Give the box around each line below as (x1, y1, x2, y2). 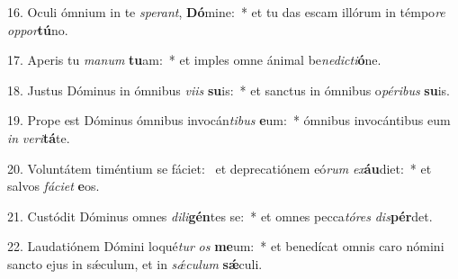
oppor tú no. (7, 20, 68, 39)
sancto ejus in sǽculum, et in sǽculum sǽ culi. (7, 254, 263, 273)
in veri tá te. (7, 128, 70, 147)
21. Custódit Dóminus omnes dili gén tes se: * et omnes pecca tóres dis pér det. (7, 206, 433, 225)
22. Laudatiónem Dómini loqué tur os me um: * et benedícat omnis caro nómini (7, 237, 445, 256)
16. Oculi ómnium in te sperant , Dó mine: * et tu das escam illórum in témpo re (7, 3, 445, 21)
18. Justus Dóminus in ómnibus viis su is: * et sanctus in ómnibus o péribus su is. (7, 80, 450, 99)
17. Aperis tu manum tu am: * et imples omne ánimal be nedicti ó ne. (7, 50, 382, 69)
